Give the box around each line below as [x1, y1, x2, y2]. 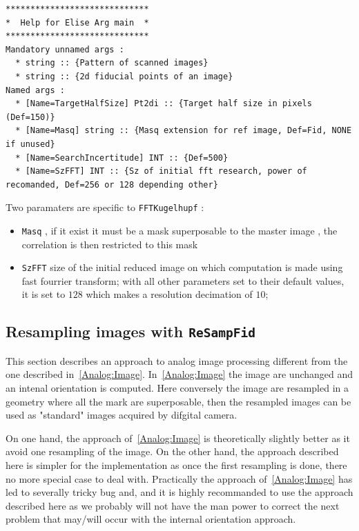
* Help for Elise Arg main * [6, 17, 149, 28]
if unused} [6, 139, 55, 149]
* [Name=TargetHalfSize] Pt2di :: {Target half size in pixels [15, 99, 312, 109]
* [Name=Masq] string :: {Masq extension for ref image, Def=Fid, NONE [15, 126, 352, 136]
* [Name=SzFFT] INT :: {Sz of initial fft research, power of [15, 166, 307, 177]
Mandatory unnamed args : [6, 44, 124, 54]
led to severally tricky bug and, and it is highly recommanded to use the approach [6, 485, 353, 499]
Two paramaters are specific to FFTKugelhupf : [6, 200, 204, 214]
